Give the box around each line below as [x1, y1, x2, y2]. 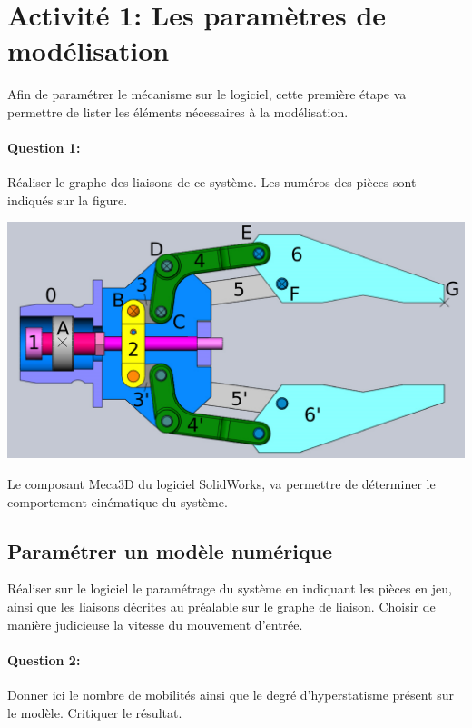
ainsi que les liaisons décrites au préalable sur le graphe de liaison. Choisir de [7, 596, 436, 615]
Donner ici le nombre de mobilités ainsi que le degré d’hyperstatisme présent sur [7, 684, 455, 703]
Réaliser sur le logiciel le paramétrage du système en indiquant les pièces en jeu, [7, 579, 452, 598]
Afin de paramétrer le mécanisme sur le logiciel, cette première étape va [7, 85, 407, 104]
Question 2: [7, 650, 81, 669]
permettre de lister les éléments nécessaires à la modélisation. [7, 102, 349, 121]
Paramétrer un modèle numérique [7, 536, 333, 564]
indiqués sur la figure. [7, 190, 128, 209]
